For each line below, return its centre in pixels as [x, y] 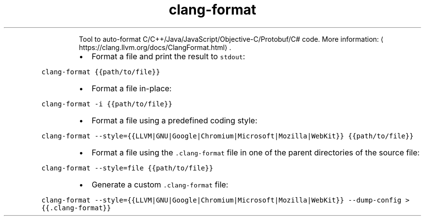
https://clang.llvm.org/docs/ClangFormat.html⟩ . [155, 47]
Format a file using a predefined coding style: [174, 120]
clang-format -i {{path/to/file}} [107, 104]
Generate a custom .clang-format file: [160, 184]
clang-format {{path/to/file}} [101, 72]
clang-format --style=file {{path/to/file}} [127, 168]
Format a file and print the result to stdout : [168, 56]
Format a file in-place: [131, 88]
